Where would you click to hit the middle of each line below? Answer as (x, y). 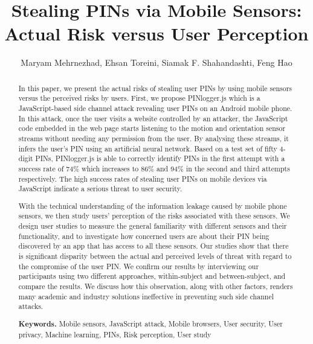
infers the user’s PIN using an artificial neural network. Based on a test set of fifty (148, 148)
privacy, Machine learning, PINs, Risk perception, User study (115, 334)
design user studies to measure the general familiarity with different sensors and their (153, 226)
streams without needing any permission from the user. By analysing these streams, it (153, 138)
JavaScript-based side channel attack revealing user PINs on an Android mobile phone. (155, 108)
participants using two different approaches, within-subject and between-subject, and (152, 276)
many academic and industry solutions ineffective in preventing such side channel (146, 296)
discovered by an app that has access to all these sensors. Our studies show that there (153, 246)
